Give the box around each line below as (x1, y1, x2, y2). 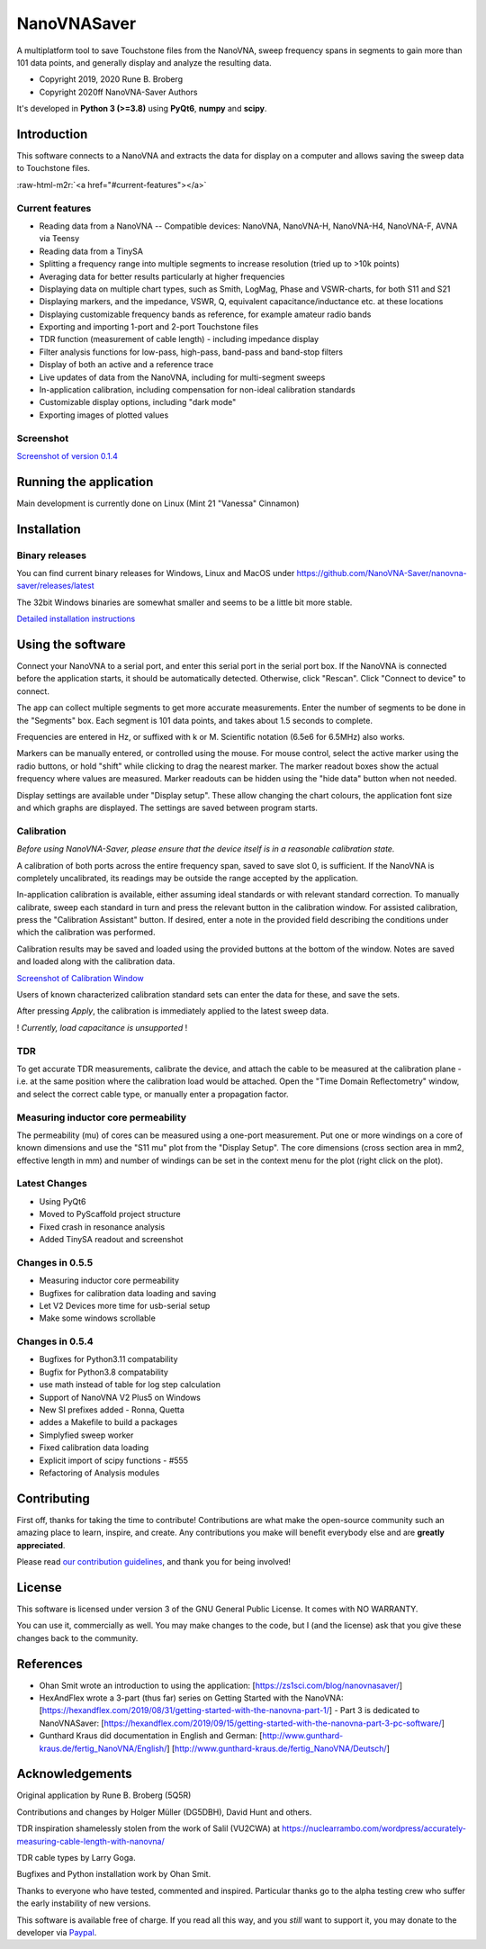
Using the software (16, 636, 126, 652)
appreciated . (16, 1539, 66, 1550)
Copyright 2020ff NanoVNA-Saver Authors (39, 86, 198, 97)
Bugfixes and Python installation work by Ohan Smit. (16, 1869, 211, 1880)
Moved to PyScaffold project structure (39, 1209, 181, 1220)
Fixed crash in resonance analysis (39, 1221, 166, 1232)
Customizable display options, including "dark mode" (39, 397, 237, 408)
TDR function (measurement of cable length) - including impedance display (39, 334, 319, 345)
